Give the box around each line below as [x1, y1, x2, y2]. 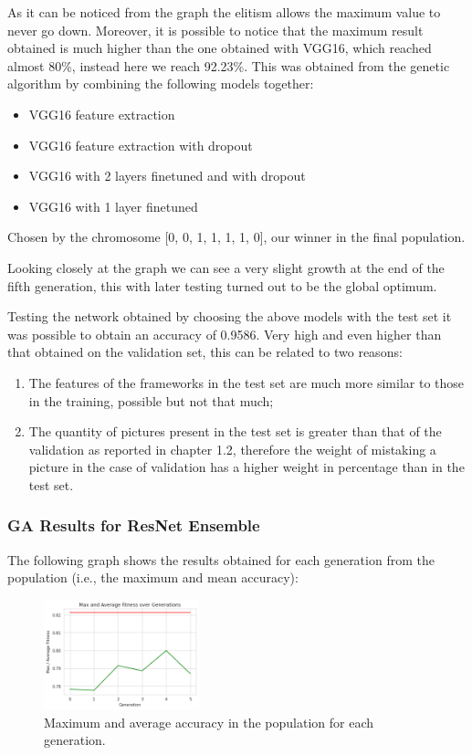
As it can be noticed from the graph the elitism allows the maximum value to [7, 3, 441, 21]
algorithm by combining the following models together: [7, 74, 314, 93]
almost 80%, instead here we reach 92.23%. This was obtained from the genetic [7, 56, 450, 75]
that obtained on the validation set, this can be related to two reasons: [7, 342, 403, 362]
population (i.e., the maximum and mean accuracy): [7, 568, 299, 587]
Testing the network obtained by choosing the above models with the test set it [7, 307, 452, 326]
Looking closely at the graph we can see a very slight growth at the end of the [7, 257, 445, 277]
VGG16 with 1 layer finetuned [28, 196, 198, 215]
